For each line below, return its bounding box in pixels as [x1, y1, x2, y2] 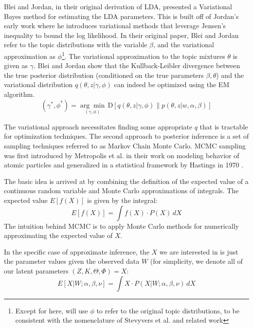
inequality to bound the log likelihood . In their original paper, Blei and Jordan [4, 30, 239, 40]
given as [4, 60, 28, 71]
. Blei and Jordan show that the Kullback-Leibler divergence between [34, 60, 240, 71]
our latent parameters [4, 265, 69, 275]
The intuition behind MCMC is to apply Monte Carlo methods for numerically [4, 220, 239, 231]
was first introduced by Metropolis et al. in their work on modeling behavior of [4, 150, 239, 160]
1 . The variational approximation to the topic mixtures [61, 49, 225, 61]
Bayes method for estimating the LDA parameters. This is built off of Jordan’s [4, 11, 239, 21]
